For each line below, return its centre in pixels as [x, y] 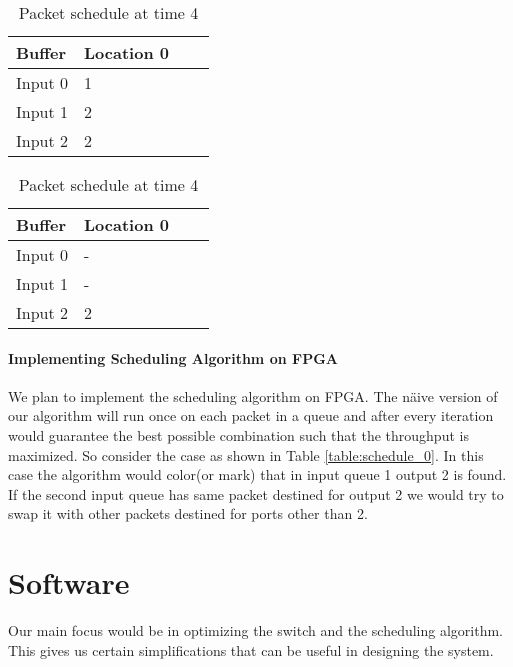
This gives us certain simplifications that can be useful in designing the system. [251, 649]
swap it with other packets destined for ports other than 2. [188, 513]
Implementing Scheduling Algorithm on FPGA [173, 357]
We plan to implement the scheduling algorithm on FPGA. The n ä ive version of [253, 395]
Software [69, 582]
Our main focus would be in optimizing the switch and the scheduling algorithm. [256, 630]
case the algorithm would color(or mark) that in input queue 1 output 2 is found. [257, 474]
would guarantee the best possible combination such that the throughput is [238, 434]
